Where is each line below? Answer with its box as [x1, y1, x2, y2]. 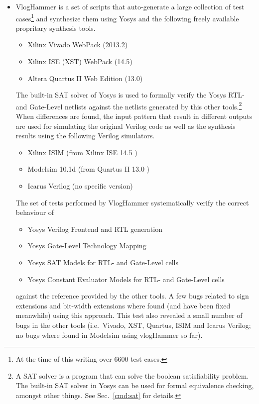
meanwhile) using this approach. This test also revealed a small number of [15, 310, 243, 320]
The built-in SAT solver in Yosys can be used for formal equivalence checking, [15, 380, 254, 391]
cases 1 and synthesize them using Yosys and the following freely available [15, 11, 239, 23]
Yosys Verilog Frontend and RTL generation [27, 223, 162, 234]
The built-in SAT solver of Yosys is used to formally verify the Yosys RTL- [15, 90, 245, 100]
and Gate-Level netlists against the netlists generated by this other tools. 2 [15, 100, 242, 111]
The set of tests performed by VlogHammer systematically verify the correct [15, 197, 249, 207]
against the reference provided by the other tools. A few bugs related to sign [15, 291, 249, 301]
